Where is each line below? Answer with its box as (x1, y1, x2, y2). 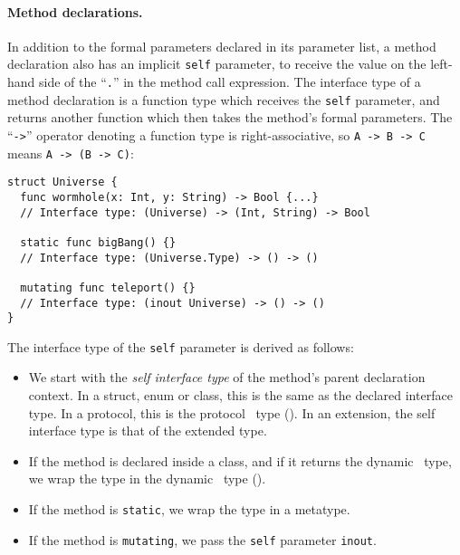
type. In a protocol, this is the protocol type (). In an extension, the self (28, 403, 436, 422)
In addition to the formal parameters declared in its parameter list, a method (7, 36, 436, 55)
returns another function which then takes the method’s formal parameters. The (7, 108, 453, 127)
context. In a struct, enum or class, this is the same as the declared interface (28, 386, 453, 405)
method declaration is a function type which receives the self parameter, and (7, 90, 440, 109)
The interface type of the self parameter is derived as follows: (7, 337, 354, 356)
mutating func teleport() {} (20, 281, 196, 294)
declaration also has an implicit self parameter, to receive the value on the (7, 54, 426, 73)
